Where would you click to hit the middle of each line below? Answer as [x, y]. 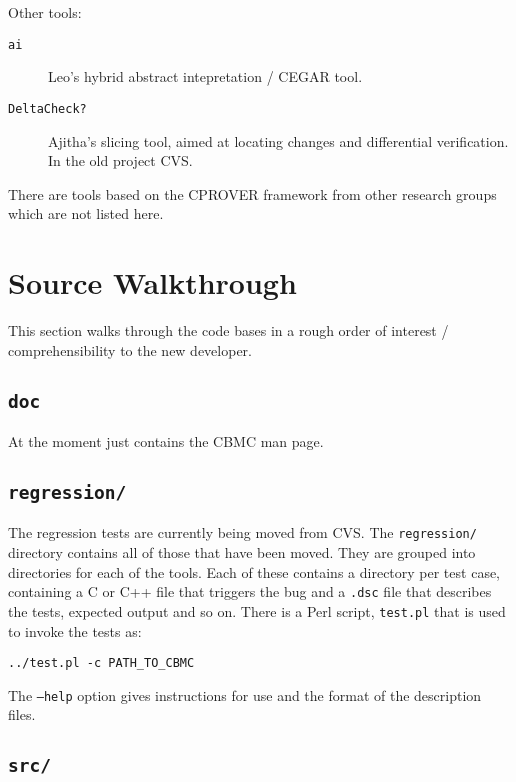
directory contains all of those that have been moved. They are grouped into [242, 552]
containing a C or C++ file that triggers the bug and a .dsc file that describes [250, 591]
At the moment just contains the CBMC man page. [166, 440]
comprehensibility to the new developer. [130, 349]
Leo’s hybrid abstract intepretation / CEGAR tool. [205, 76]
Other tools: [45, 12]
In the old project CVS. [120, 160]
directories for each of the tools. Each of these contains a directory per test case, [254, 571]
